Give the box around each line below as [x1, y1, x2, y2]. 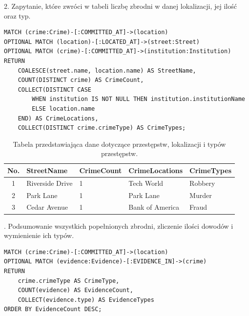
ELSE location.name [32, 105, 95, 112]
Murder [189, 190, 212, 200]
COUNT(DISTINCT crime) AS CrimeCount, [18, 77, 144, 84]
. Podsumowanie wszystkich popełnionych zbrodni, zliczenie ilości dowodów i [4, 220, 233, 231]
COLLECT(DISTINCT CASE [18, 86, 91, 93]
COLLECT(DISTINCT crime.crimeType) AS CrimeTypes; [18, 124, 186, 132]
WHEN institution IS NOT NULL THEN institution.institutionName [32, 96, 245, 103]
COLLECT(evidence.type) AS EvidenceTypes [18, 296, 154, 303]
